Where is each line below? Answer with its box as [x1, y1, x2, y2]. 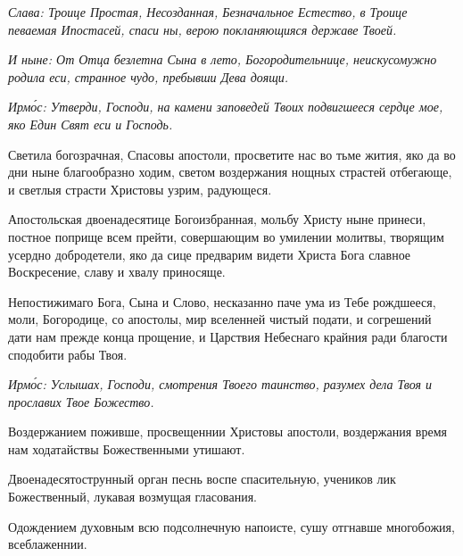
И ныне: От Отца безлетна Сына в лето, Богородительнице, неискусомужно [8, 50, 437, 69]
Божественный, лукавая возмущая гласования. [8, 487, 257, 506]
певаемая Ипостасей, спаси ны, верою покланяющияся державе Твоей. [8, 20, 397, 38]
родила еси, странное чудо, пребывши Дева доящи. [8, 67, 289, 86]
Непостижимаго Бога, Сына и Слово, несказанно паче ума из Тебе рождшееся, [8, 292, 436, 311]
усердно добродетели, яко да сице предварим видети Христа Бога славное [8, 245, 411, 263]
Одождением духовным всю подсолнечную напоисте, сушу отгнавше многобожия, [8, 517, 455, 535]
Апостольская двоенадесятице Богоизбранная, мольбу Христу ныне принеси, [8, 210, 426, 228]
